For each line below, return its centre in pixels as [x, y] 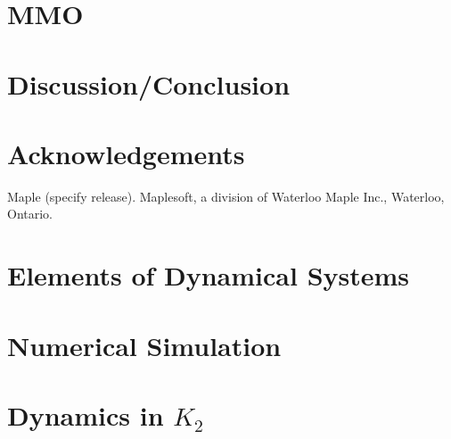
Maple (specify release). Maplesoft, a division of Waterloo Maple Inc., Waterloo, [226, 196]
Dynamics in [86, 415]
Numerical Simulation [144, 345]
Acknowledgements [126, 153]
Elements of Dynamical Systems [209, 275]
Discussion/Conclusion [149, 83]
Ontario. [30, 214]
